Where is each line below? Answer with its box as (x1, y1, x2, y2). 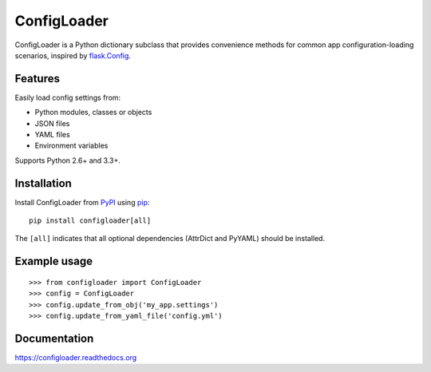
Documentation (14, 331, 94, 345)
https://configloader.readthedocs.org (14, 352, 137, 362)
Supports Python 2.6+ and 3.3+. (14, 156, 121, 165)
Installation (14, 176, 72, 190)
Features (14, 72, 60, 85)
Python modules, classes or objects (34, 108, 152, 117)
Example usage (14, 255, 93, 268)
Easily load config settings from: (14, 93, 121, 102)
